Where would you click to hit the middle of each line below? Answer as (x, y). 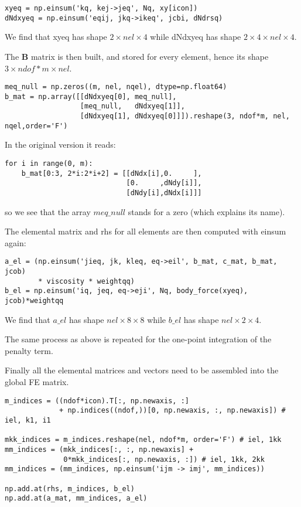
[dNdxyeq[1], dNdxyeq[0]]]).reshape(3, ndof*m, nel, (185, 116)
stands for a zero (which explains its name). (206, 211)
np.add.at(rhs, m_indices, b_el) (70, 489)
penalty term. (29, 350)
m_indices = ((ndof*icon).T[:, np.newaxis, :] (97, 401)
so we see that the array (48, 211)
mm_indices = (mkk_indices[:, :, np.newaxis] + (99, 449)
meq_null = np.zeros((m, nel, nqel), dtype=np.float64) (116, 87)
